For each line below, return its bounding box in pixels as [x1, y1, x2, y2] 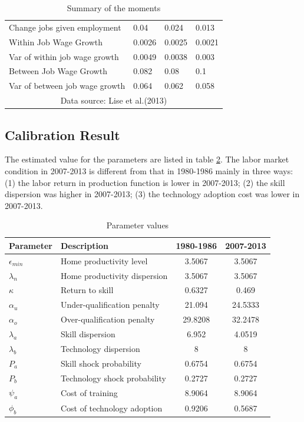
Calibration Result [5, 125, 120, 144]
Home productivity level [60, 254, 148, 267]
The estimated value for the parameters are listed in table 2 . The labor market [5, 153, 289, 165]
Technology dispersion [60, 342, 140, 354]
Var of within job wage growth [9, 50, 119, 62]
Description [60, 239, 108, 251]
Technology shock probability [60, 371, 166, 384]
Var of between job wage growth [9, 79, 125, 92]
